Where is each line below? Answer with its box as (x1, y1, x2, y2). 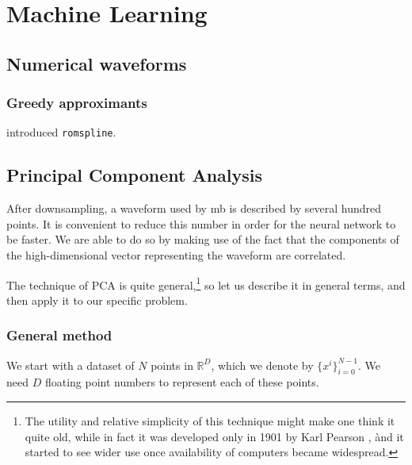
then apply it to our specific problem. (6, 291, 188, 308)
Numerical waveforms (6, 51, 187, 75)
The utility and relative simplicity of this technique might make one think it (25, 413, 395, 429)
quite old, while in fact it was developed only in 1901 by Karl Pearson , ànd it (25, 428, 404, 444)
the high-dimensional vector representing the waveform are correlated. (6, 247, 346, 263)
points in (151, 356, 193, 373)
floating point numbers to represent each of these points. (44, 374, 319, 390)
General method (6, 325, 113, 345)
